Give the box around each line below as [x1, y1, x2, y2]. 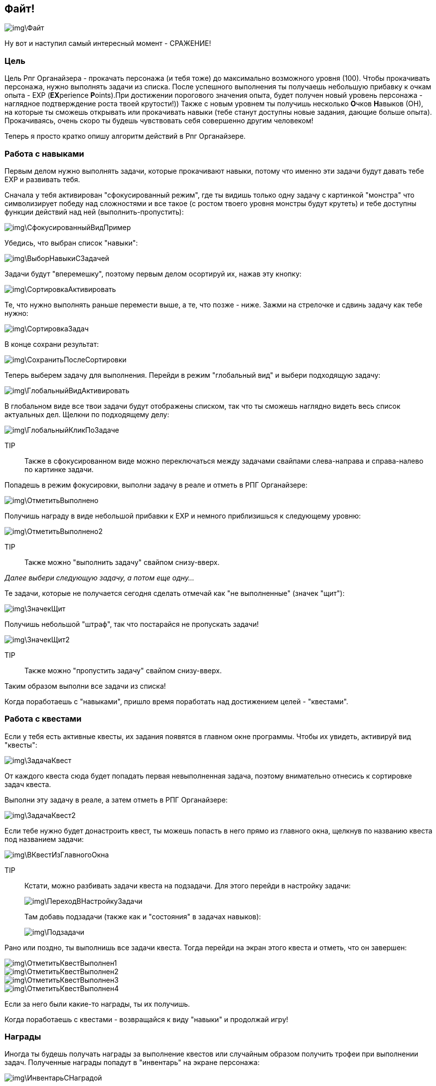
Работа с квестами [4, 714, 82, 724]
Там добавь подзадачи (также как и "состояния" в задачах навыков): [24, 912, 261, 921]
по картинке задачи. [24, 465, 94, 474]
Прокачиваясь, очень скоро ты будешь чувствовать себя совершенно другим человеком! [4, 116, 313, 125]
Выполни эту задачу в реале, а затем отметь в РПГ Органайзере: [4, 795, 228, 804]
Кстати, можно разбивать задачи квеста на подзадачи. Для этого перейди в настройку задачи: [24, 881, 351, 890]
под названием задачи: [4, 834, 84, 843]
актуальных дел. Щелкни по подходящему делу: [4, 410, 169, 419]
